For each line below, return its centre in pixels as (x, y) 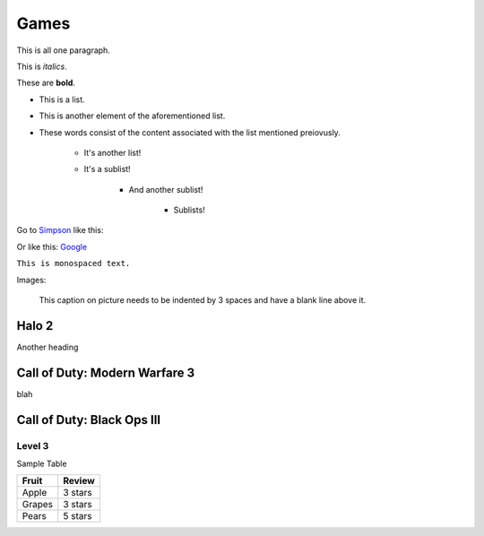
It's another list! (112, 152)
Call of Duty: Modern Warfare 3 (106, 372)
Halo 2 (35, 326)
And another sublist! (166, 189)
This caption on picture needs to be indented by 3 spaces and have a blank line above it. (203, 300)
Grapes (38, 505)
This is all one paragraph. (64, 50)
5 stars (78, 516)
